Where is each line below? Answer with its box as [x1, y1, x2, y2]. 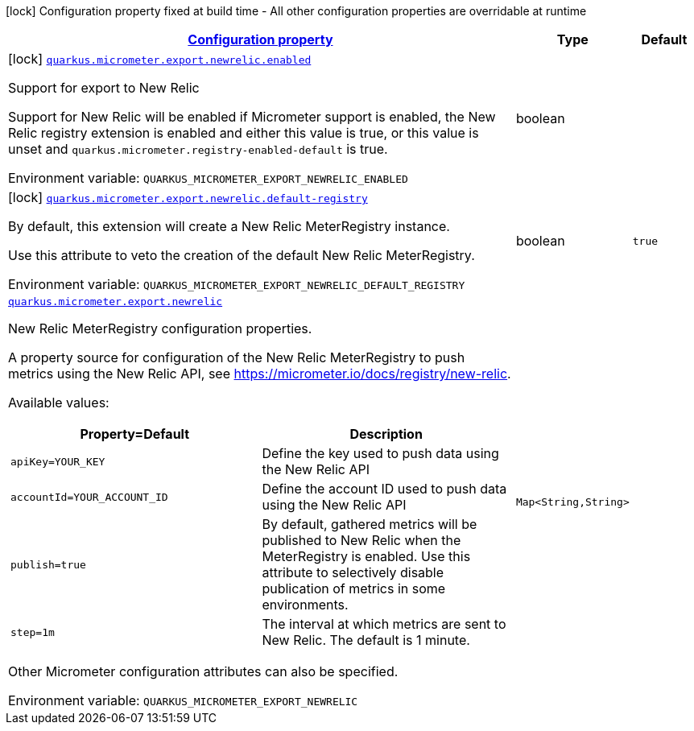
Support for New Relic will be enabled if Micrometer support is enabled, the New [8, 109, 496, 125]
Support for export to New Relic [8, 80, 200, 96]
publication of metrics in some [262, 580, 446, 597]
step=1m [10, 626, 55, 638]
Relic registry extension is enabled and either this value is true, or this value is [8, 125, 479, 141]
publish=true [10, 558, 86, 571]
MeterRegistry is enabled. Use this [262, 548, 471, 564]
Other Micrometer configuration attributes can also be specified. [8, 663, 399, 679]
